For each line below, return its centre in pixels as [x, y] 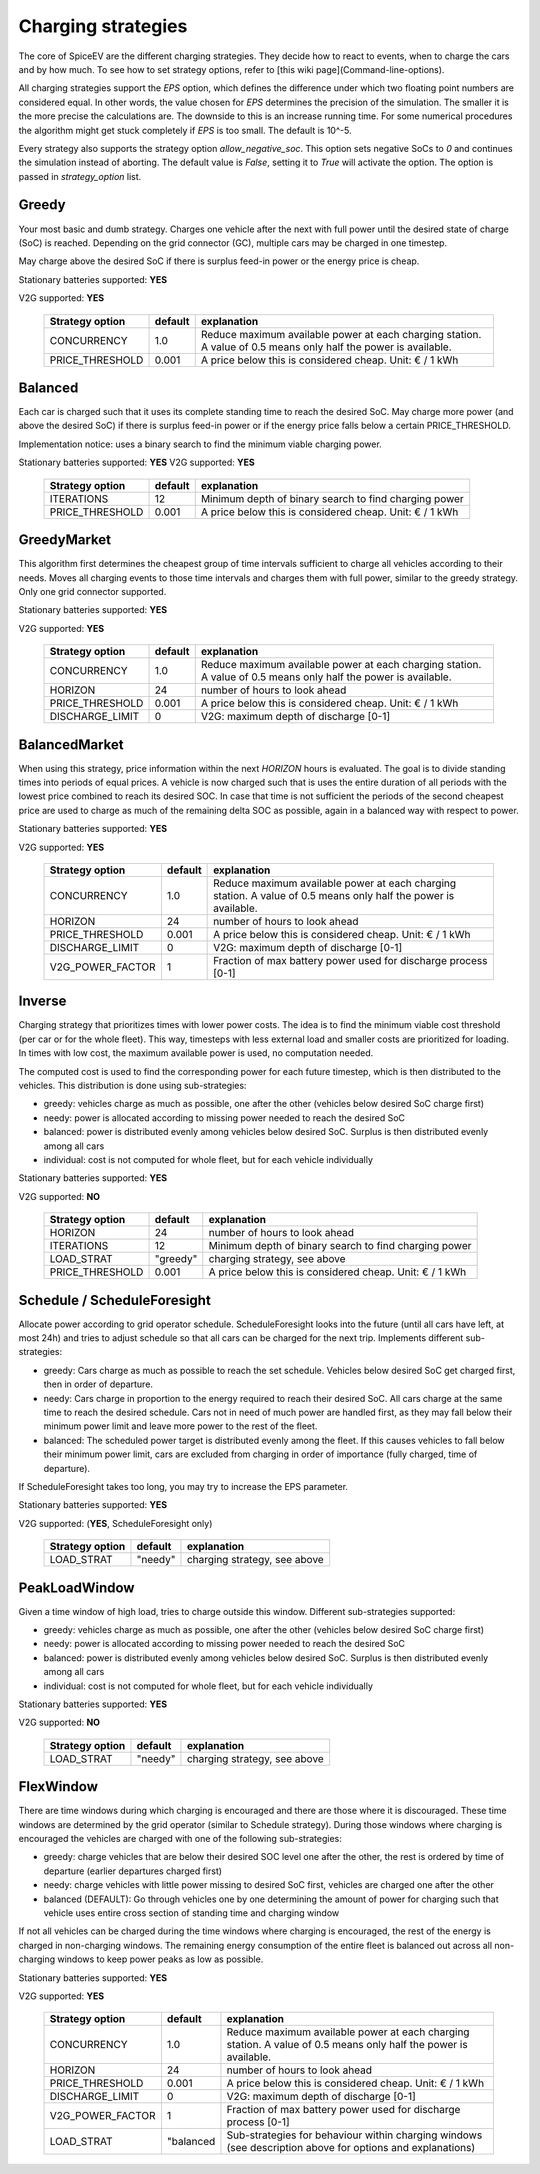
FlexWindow [58, 1786]
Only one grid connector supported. [92, 591]
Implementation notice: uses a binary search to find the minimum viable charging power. [200, 444]
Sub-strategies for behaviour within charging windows [354, 2135]
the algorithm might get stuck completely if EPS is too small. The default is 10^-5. [185, 130]
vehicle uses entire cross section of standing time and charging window [191, 1913]
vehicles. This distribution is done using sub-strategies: [132, 1086]
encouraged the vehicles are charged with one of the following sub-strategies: [180, 1839]
